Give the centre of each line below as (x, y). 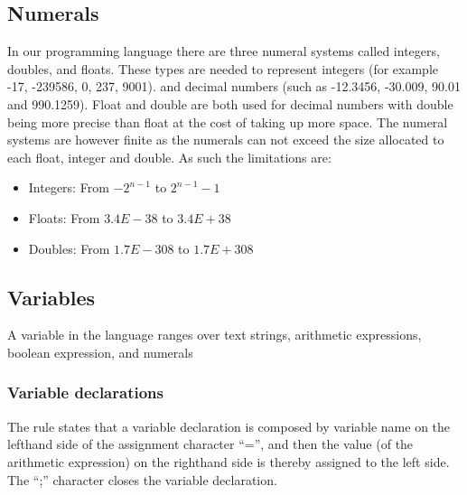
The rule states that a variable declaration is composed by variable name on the (229, 426)
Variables (51, 297)
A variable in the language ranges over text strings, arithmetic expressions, (215, 335)
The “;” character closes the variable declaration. (142, 479)
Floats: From (64, 217)
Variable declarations (85, 392)
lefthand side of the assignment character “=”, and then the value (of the (210, 444)
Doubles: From (69, 248)
